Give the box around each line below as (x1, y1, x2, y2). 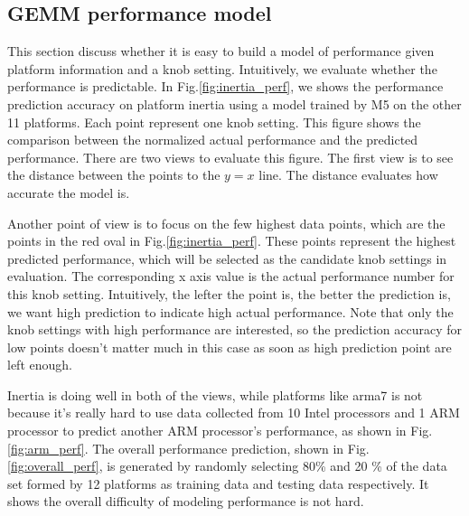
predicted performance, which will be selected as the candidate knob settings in (7, 249, 447, 267)
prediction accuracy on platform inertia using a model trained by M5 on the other (7, 94, 462, 113)
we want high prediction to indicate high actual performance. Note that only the (7, 302, 454, 321)
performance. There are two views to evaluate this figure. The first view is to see (7, 147, 454, 166)
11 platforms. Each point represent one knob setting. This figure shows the (7, 112, 421, 131)
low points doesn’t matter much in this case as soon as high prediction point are (7, 337, 452, 356)
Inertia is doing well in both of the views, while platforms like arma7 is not (7, 385, 423, 404)
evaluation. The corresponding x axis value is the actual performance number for (7, 267, 455, 286)
